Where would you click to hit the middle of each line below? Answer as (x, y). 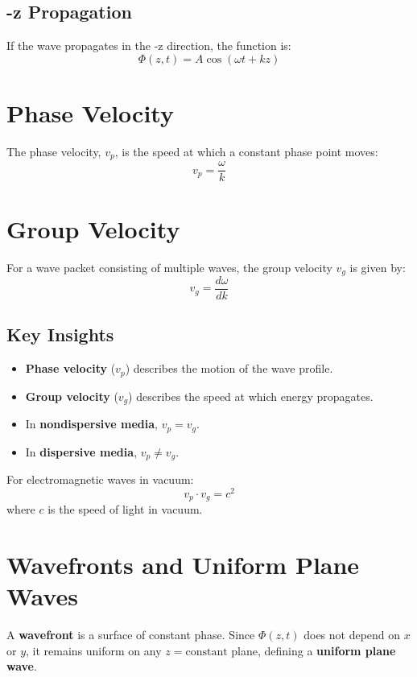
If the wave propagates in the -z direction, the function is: (149, 45)
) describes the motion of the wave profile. (229, 368)
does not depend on (352, 635)
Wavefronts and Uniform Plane (183, 564)
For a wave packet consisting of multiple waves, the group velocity (169, 267)
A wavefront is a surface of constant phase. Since (131, 635)
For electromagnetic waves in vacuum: (100, 479)
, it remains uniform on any (94, 650)
